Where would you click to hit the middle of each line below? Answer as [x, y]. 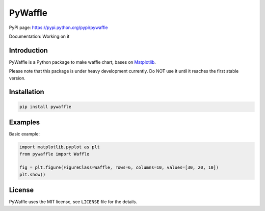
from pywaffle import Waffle [54, 154]
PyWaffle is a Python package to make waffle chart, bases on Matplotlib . [82, 62]
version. [17, 78]
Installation [26, 92]
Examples [25, 122]
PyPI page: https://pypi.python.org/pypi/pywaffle [58, 27]
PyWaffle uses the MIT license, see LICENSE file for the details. [73, 202]
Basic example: [25, 134]
